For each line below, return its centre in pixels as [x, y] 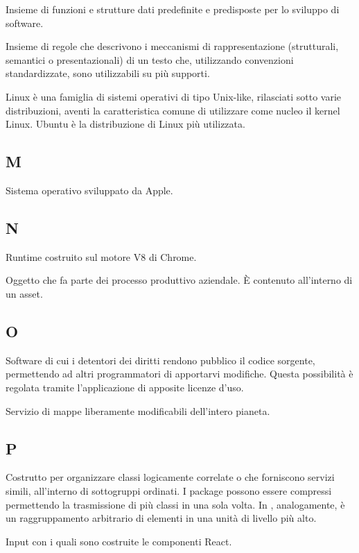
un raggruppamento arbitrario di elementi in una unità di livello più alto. [161, 518]
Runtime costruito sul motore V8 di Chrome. [101, 256]
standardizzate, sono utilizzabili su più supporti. [108, 73]
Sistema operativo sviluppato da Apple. [89, 190]
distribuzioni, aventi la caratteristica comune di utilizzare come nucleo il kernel [173, 110]
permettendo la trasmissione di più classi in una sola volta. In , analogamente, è [175, 504]
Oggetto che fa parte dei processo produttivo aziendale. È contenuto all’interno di [179, 280]
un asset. [24, 293]
